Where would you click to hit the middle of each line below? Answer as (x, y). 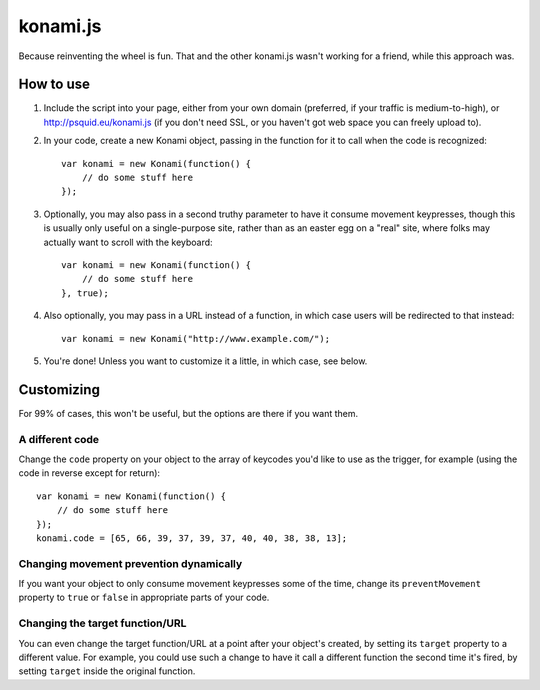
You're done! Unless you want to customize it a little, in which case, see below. (205, 361)
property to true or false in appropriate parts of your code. (144, 597)
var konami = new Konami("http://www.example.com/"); (195, 338)
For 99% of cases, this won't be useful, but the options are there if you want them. (188, 413)
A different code (59, 439)
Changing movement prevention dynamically (130, 563)
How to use (54, 84)
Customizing (59, 389)
